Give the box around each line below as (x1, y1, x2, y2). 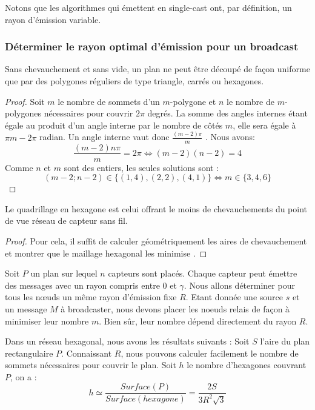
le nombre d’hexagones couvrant (187, 358, 307, 371)
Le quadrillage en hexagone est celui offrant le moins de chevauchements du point (5, 202, 308, 215)
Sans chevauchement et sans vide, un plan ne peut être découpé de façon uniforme (5, 62, 310, 75)
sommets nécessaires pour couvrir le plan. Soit (5, 358, 176, 371)
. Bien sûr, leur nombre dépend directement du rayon (99, 314, 297, 327)
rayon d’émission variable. (5, 13, 101, 25)
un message (5, 302, 47, 315)
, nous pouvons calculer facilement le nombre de (121, 346, 299, 359)
